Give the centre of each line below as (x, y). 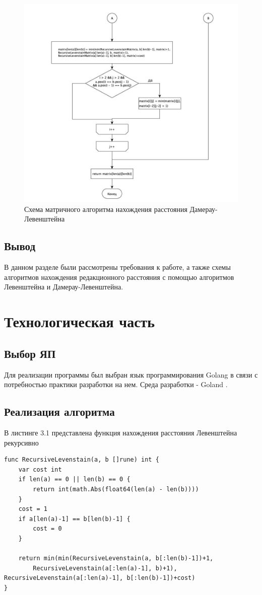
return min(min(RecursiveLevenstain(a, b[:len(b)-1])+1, (116, 559)
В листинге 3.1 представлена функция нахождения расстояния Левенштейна (121, 432)
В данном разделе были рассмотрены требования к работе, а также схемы (117, 267)
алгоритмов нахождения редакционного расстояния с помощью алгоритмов (119, 277)
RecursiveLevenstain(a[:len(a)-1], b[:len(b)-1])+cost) (100, 578)
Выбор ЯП (30, 353)
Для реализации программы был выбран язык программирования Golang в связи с (131, 374)
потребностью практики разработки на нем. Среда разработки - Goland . (116, 384)
